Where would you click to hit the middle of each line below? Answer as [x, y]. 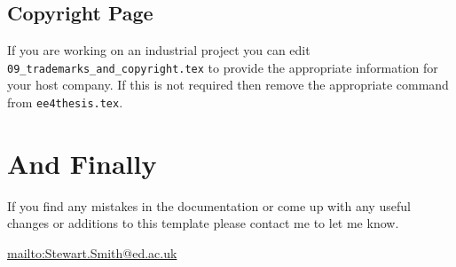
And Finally [82, 163]
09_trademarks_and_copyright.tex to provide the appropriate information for [223, 67]
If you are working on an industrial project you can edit [159, 50]
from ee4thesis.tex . [65, 102]
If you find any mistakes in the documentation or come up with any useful [209, 205]
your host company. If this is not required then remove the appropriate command [228, 85]
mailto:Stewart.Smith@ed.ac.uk [92, 253]
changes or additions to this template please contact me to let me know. [203, 223]
